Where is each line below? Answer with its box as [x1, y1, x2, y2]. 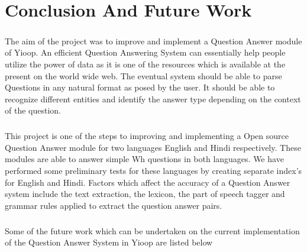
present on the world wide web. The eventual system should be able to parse [5, 69, 282, 82]
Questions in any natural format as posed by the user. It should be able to [5, 81, 275, 93]
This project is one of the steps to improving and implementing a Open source [5, 130, 289, 142]
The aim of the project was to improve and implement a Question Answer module [5, 34, 302, 47]
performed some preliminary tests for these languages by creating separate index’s [5, 164, 302, 177]
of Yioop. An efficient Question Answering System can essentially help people [5, 46, 286, 59]
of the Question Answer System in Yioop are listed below [5, 236, 213, 248]
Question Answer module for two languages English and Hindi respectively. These [5, 141, 301, 153]
